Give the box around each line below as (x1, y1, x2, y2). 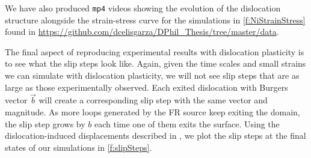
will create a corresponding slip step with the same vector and (38, 94, 268, 106)
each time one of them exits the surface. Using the (94, 117, 280, 130)
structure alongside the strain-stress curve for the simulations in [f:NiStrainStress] (5, 13, 306, 26)
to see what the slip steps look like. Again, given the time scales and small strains (5, 57, 306, 70)
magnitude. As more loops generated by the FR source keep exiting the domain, (5, 106, 300, 118)
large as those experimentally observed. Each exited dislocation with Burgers (5, 81, 288, 93)
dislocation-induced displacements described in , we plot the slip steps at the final (5, 129, 306, 142)
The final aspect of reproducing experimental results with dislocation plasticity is (5, 45, 304, 58)
